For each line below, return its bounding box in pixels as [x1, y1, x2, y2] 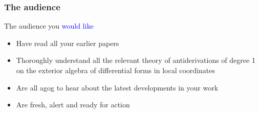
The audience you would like [4, 20, 94, 31]
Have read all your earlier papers [16, 37, 119, 48]
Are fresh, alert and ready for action [16, 99, 130, 110]
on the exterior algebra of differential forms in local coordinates [16, 65, 215, 75]
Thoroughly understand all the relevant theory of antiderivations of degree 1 [16, 55, 255, 65]
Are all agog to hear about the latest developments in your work [16, 82, 219, 93]
